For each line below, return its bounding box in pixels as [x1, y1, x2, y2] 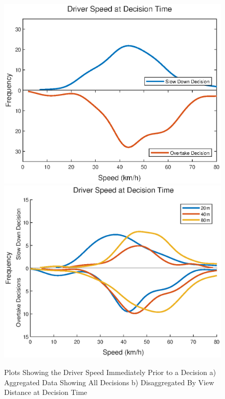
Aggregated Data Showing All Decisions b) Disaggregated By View [4, 377, 214, 387]
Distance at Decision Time [4, 387, 87, 397]
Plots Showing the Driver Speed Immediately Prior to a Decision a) [4, 366, 216, 377]
